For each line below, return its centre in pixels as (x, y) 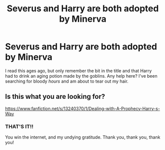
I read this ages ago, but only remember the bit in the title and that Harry (78, 71)
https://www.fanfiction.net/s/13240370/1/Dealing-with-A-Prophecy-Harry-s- (82, 108)
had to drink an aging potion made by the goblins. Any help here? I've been (81, 76)
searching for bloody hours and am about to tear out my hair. (67, 81)
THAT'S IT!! (19, 126)
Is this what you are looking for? (55, 97)
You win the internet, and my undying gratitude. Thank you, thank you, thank (83, 137)
